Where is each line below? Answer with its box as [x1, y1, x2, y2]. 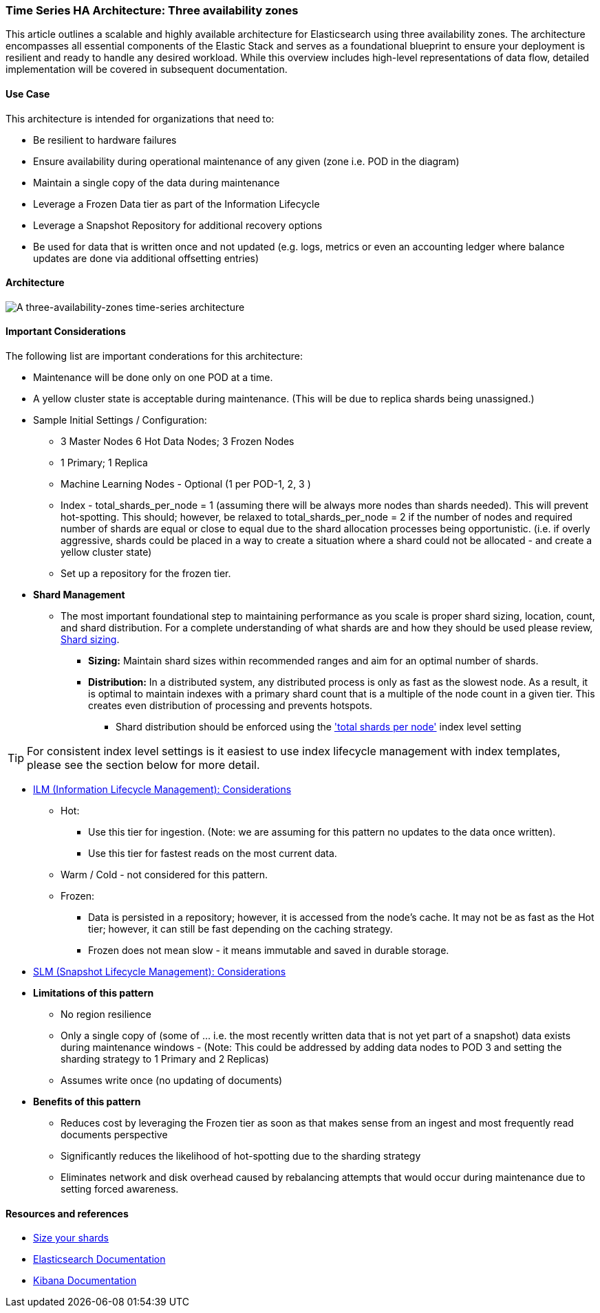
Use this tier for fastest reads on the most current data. [88, 847, 337, 860]
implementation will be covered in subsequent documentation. [6, 63, 288, 76]
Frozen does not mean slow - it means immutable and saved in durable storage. [88, 944, 449, 957]
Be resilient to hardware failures [33, 133, 177, 146]
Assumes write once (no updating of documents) [61, 1074, 283, 1087]
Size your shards [33, 1232, 109, 1244]
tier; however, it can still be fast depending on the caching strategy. [88, 923, 393, 935]
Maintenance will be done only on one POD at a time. [33, 371, 273, 384]
